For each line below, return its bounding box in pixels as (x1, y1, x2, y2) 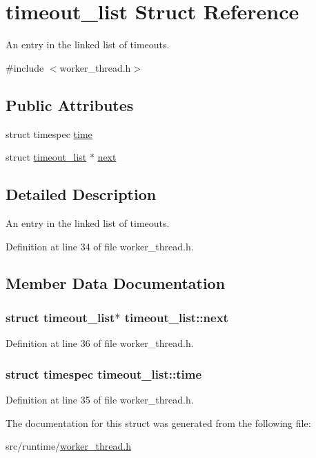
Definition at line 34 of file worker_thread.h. (6, 239, 194, 253)
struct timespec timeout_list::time (6, 365, 202, 382)
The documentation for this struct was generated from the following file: (6, 415, 311, 430)
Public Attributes (6, 94, 134, 115)
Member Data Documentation (6, 272, 226, 294)
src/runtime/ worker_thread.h (6, 439, 131, 453)
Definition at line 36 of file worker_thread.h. (6, 336, 194, 350)
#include (6, 60, 44, 74)
